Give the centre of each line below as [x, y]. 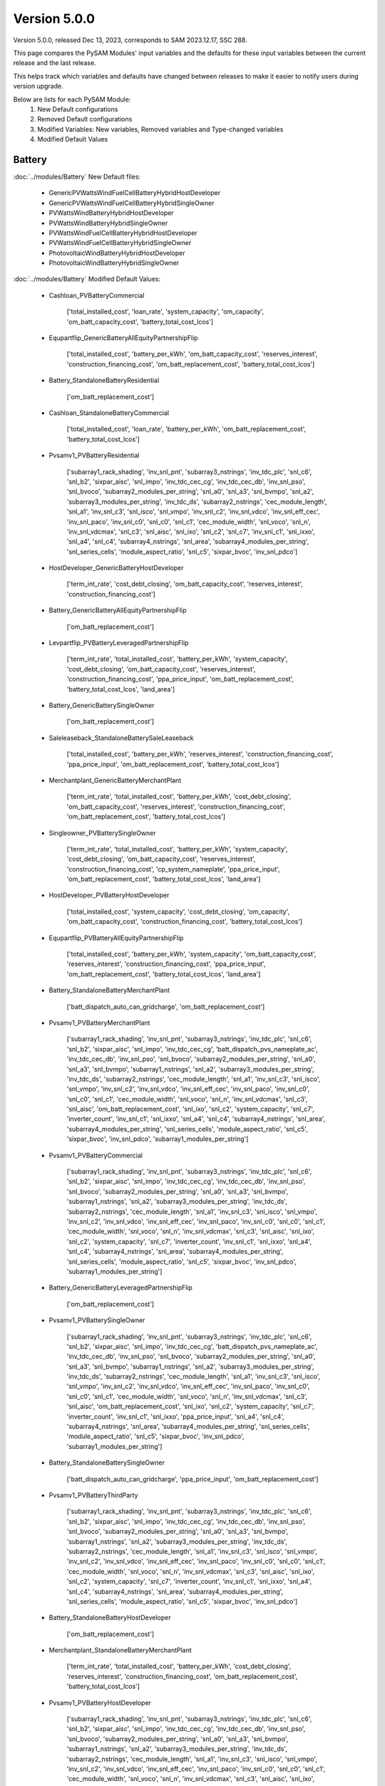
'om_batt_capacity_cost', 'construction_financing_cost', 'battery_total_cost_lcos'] [185, 922]
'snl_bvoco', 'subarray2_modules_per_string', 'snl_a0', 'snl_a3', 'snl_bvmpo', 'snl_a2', [190, 492]
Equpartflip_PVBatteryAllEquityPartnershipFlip [116, 938]
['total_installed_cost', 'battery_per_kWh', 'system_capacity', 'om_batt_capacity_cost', [191, 954]
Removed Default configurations [85, 119]
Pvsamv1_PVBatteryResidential [94, 455]
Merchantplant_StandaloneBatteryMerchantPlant [120, 1650]
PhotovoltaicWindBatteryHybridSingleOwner [114, 263]
